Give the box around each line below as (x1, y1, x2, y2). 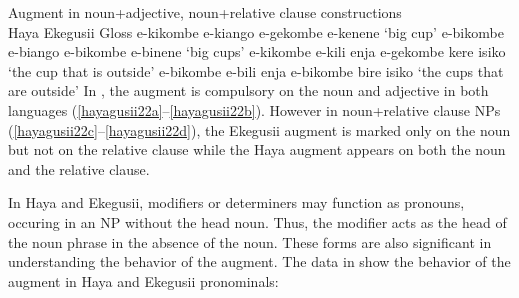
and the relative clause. (8, 158, 150, 179)
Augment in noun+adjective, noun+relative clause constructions (8, 2, 402, 22)
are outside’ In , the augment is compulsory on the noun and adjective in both (8, 80, 489, 101)
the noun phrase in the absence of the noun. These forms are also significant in (8, 231, 492, 252)
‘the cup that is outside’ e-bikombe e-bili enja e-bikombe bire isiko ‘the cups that (8, 60, 504, 81)
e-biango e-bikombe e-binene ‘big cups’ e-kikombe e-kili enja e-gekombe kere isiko (8, 41, 506, 62)
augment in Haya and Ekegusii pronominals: (8, 270, 279, 291)
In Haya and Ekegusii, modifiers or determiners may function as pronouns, (8, 192, 465, 213)
